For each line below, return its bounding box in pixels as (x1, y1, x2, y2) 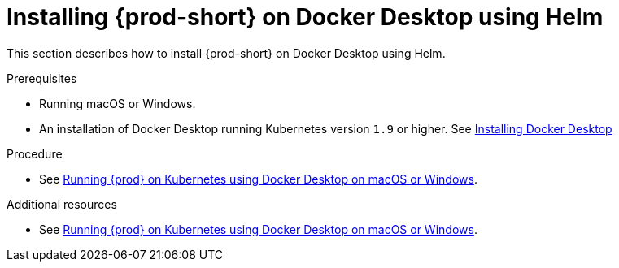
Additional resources (7, 197, 117, 211)
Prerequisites (7, 71, 77, 85)
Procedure (7, 146, 63, 161)
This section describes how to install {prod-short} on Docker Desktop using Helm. (7, 45, 446, 60)
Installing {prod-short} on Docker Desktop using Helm (7, 3, 604, 31)
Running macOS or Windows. (39, 96, 196, 110)
